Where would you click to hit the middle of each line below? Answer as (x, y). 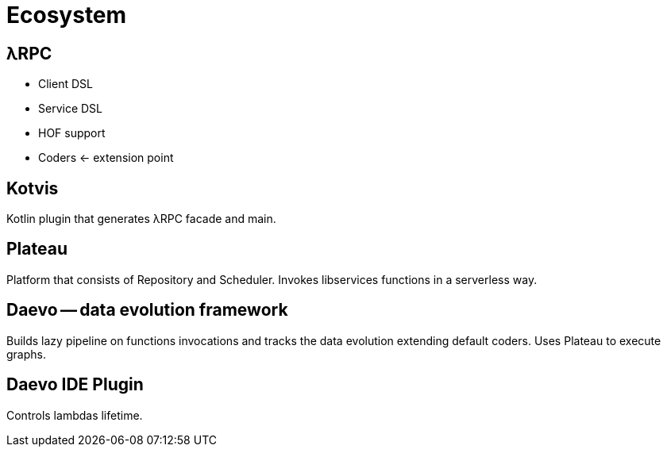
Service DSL (70, 109)
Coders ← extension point (106, 158)
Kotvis (33, 188)
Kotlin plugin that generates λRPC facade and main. (141, 219)
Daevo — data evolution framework (147, 310)
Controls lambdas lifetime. (75, 415)
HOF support (72, 133)
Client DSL (66, 84)
